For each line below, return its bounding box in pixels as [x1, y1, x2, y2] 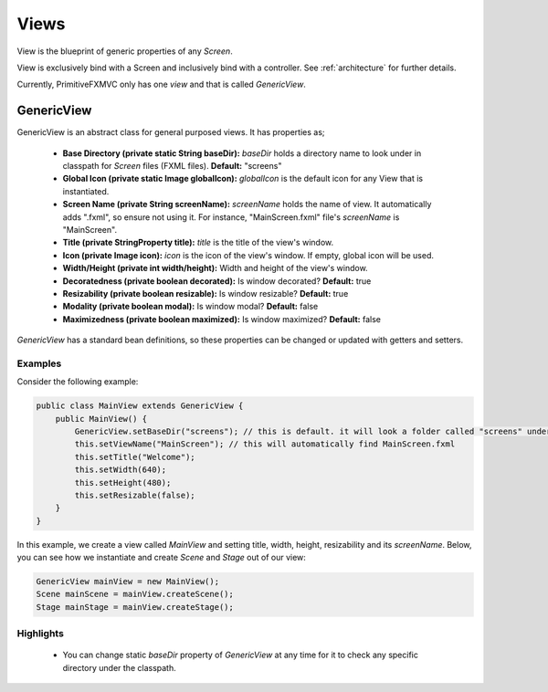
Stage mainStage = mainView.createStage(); [36, 602, 235, 612]
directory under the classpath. [62, 662, 177, 673]
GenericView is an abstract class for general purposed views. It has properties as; [16, 127, 325, 138]
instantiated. [62, 185, 110, 196]
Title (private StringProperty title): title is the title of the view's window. [62, 237, 333, 248]
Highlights [16, 627, 64, 640]
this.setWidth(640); [74, 465, 167, 475]
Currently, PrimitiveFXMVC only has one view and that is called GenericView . [16, 79, 306, 90]
